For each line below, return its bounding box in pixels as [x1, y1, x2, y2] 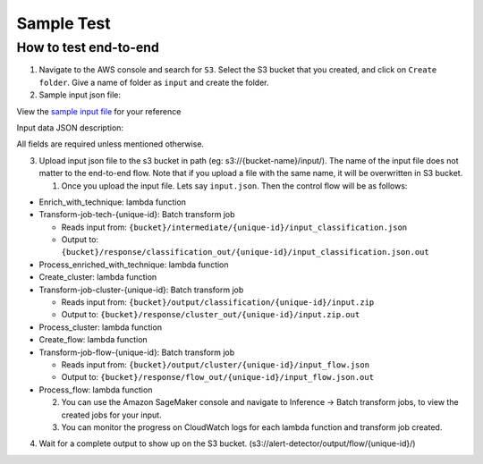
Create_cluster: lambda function [38, 272, 157, 283]
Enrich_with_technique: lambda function [38, 197, 187, 207]
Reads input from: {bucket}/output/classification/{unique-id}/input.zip [61, 297, 375, 308]
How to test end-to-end [16, 39, 160, 55]
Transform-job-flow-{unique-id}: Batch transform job [38, 347, 235, 358]
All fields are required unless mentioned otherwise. [16, 139, 205, 149]
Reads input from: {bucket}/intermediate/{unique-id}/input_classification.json [61, 222, 408, 232]
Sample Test [16, 13, 111, 33]
